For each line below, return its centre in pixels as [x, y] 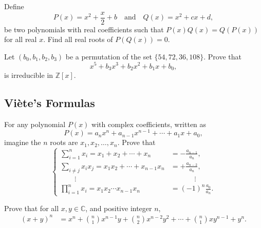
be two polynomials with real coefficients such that [84, 29]
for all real [21, 39]
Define [14, 6]
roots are [64, 142]
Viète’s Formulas [50, 102]
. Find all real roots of [78, 39]
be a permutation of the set [109, 56]
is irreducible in [29, 75]
